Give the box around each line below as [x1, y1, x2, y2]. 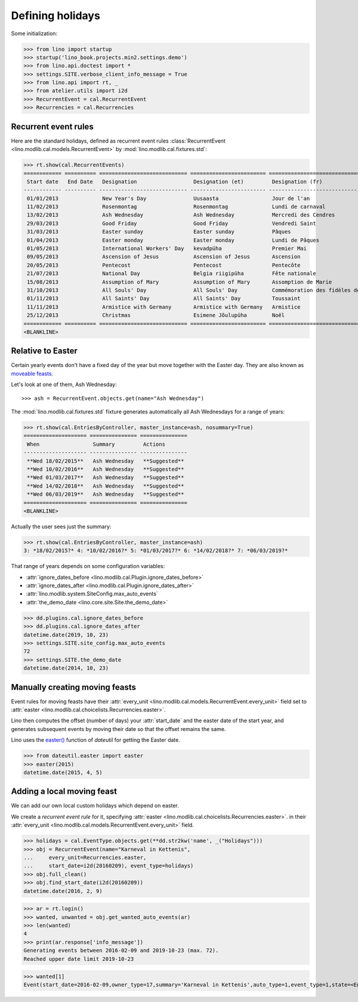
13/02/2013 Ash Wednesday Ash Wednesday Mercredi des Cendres [27, 212, 335, 218]
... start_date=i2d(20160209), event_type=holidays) [23, 862, 194, 870]
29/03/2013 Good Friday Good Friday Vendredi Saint [27, 220, 316, 227]
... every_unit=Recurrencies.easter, [23, 854, 147, 861]
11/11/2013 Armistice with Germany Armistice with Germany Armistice [27, 303, 301, 310]
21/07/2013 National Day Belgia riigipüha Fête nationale [27, 270, 316, 277]
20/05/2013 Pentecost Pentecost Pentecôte [27, 261, 301, 269]
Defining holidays [11, 9, 101, 22]
